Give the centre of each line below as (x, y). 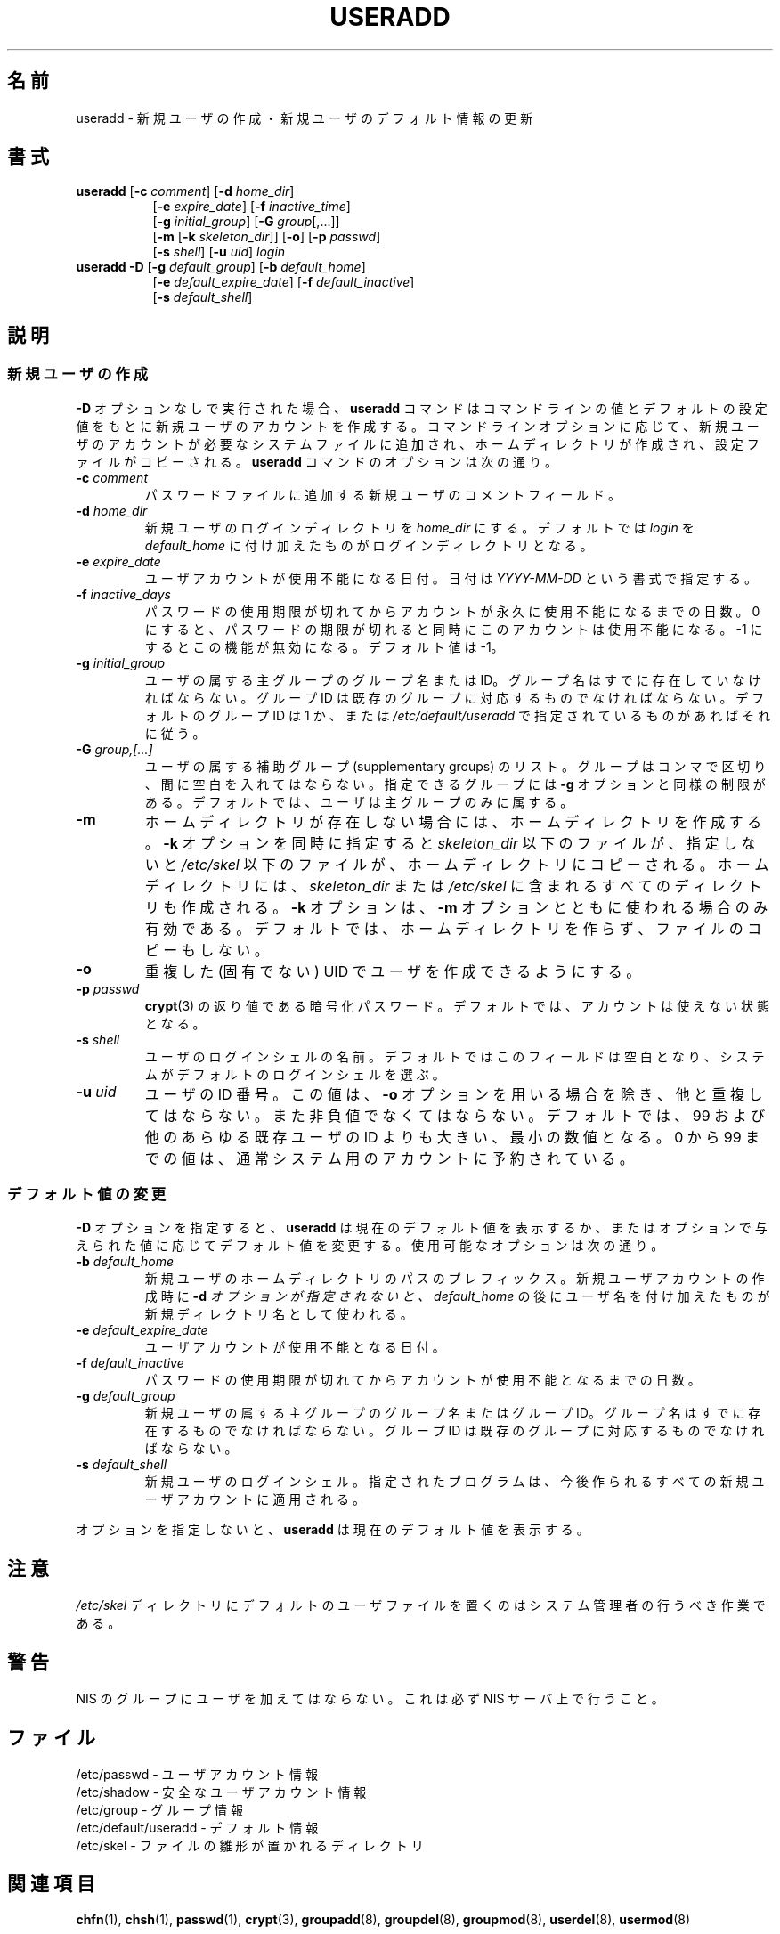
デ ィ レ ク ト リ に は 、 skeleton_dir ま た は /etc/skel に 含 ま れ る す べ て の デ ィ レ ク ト (453, 886)
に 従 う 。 (175, 733)
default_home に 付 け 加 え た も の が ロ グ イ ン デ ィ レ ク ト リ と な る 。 (369, 545)
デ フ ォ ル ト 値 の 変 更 (87, 1195)
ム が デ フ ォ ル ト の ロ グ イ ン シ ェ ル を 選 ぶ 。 (295, 1074)
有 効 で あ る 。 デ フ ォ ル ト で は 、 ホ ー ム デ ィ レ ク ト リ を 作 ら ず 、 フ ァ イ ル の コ (453, 928)
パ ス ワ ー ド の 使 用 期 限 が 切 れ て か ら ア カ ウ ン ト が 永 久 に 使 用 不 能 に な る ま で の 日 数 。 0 (452, 611)
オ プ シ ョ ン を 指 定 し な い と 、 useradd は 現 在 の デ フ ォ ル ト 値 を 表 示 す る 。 (333, 1530)
